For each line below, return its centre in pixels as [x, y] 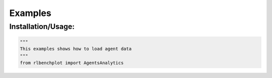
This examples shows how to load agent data [76, 49]
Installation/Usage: [42, 26]
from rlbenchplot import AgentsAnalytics [72, 63]
